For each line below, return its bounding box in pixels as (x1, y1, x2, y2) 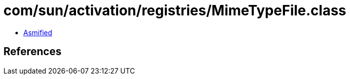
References (3, 45, 62, 58)
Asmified (23, 28, 53, 37)
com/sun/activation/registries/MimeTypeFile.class (3, 2, 347, 19)
